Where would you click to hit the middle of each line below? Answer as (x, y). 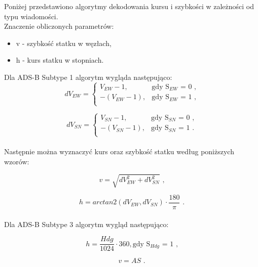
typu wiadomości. (31, 16)
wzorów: (17, 161)
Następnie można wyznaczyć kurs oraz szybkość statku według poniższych (119, 151)
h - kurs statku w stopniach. (60, 60)
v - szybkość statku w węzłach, (64, 43)
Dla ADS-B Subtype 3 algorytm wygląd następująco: (86, 224)
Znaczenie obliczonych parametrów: (59, 26)
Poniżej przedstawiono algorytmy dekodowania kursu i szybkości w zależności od (129, 6)
